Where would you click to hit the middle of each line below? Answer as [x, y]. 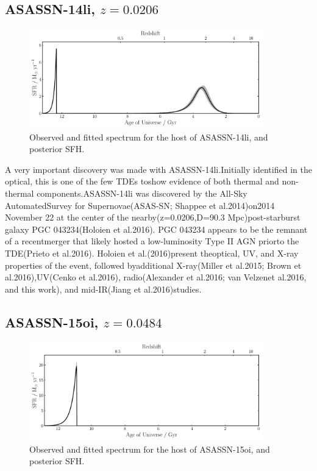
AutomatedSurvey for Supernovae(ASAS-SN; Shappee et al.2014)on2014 [140, 205]
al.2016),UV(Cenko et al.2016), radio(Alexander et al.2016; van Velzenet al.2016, [156, 277]
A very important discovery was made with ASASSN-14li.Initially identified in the [158, 169]
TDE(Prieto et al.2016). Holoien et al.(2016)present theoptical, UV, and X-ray [152, 253]
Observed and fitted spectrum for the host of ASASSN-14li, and [149, 137]
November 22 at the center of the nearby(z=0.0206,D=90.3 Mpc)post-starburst [153, 217]
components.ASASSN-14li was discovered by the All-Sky [142, 193]
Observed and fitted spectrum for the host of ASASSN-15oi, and [150, 449]
